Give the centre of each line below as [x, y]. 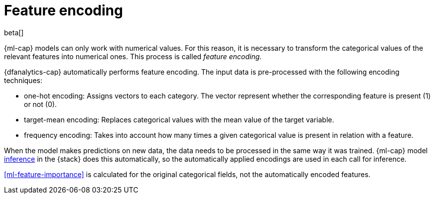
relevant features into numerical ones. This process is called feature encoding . [133, 56]
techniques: [23, 80]
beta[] [14, 32]
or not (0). [40, 104]
